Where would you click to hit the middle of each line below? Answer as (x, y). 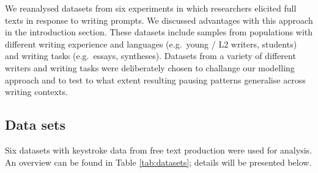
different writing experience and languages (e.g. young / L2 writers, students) (151, 44)
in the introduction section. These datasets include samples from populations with (159, 32)
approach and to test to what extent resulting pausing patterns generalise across (155, 79)
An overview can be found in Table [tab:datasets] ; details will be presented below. (158, 162)
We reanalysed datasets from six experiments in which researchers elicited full (151, 8)
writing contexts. (36, 92)
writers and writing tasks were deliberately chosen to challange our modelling (150, 67)
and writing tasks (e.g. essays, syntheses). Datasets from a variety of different (150, 56)
